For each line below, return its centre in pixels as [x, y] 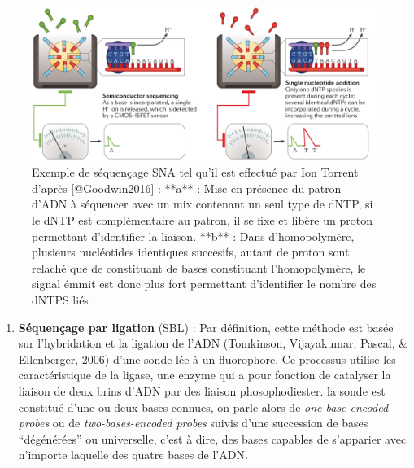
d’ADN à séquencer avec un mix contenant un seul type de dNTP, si [203, 204]
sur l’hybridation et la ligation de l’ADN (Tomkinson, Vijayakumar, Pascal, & [213, 343]
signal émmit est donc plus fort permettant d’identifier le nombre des [204, 284]
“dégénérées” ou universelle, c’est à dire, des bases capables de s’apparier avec [212, 438]
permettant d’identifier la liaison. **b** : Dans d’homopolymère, [193, 236]
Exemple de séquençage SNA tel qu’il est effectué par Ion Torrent [195, 172]
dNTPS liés [60, 299]
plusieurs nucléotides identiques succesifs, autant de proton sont [191, 252]
